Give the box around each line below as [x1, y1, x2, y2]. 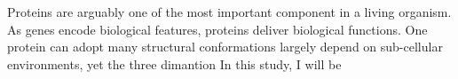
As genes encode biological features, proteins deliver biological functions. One [7, 20, 428, 38]
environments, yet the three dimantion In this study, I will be [7, 54, 342, 73]
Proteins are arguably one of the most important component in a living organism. [7, 3, 452, 20]
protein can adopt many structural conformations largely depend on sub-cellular [7, 37, 443, 56]
